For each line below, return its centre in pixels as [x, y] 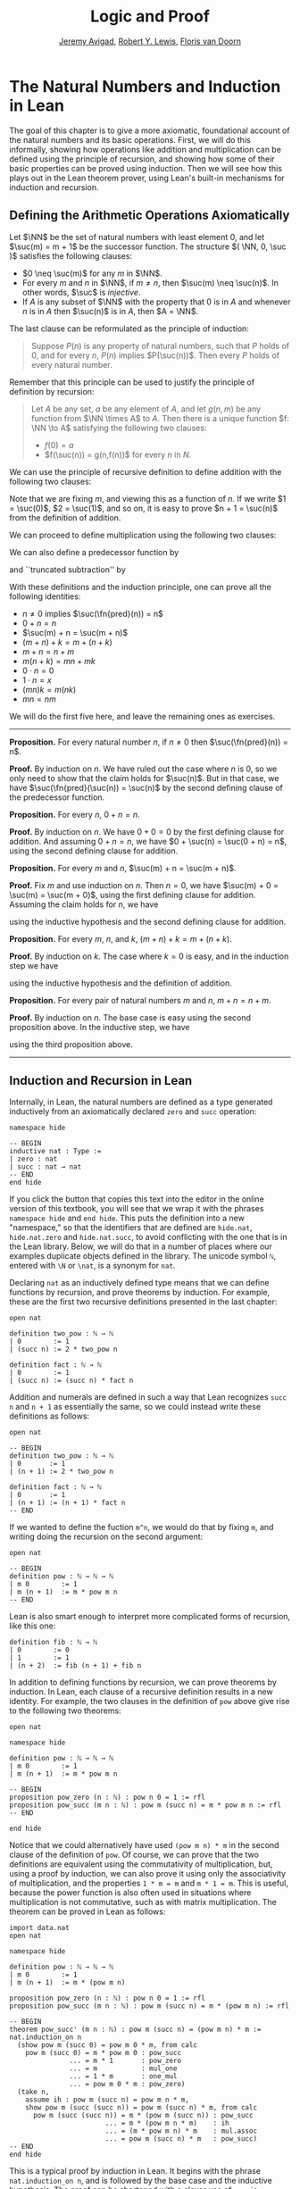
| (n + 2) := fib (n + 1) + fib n [75, 1666]
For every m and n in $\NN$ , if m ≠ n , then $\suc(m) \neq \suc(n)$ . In [150, 282]
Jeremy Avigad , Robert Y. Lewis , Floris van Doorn [150, 41]
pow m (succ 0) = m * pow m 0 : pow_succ [103, 2053]
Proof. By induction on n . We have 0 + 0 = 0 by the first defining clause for [147, 831]
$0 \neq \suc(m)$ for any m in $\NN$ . [92, 273]
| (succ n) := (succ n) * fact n [71, 1381]
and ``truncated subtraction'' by [68, 570]
